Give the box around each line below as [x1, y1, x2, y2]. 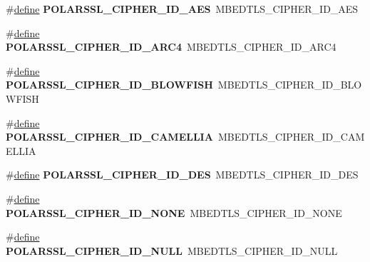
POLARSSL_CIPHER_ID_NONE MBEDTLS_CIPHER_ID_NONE [6, 205, 342, 220]
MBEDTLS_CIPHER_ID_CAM [217, 129, 365, 144]
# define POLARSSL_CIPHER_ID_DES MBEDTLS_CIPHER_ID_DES [6, 167, 359, 182]
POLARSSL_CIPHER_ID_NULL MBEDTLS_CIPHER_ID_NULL [6, 243, 338, 258]
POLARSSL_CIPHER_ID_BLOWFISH [6, 77, 213, 92]
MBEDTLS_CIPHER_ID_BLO [217, 77, 362, 92]
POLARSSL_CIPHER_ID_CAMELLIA [6, 129, 213, 144]
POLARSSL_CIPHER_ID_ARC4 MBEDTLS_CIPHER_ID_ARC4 [6, 39, 336, 54]
